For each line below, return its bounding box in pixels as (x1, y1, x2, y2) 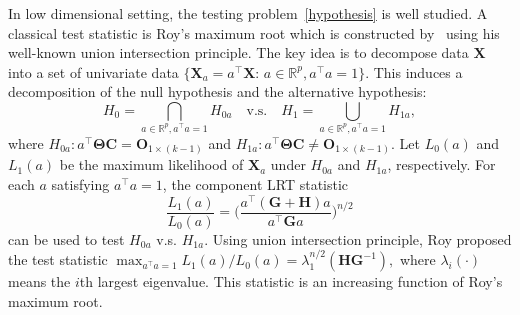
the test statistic (8, 249, 108, 270)
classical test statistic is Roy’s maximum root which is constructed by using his (8, 22, 500, 43)
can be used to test (8, 228, 125, 249)
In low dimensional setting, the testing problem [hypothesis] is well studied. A (8, 3, 488, 23)
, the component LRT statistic (162, 173, 349, 194)
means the (8, 271, 71, 292)
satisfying (51, 173, 110, 194)
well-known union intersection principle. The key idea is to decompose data (8, 42, 469, 63)
